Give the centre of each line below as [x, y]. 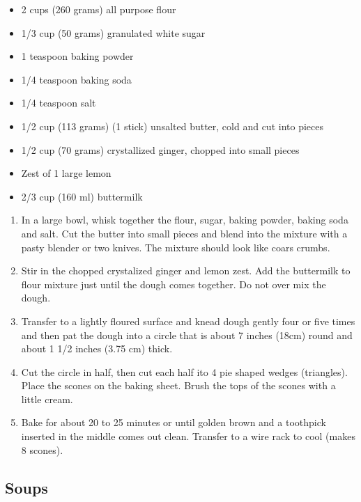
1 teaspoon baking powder [77, 56]
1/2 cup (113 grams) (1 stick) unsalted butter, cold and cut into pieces [172, 126]
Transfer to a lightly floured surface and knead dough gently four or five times [188, 321]
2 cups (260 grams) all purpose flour [99, 9]
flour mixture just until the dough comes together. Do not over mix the [174, 284]
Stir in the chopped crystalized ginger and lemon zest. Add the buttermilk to [186, 270]
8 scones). [42, 449]
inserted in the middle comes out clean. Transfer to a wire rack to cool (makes [188, 436]
